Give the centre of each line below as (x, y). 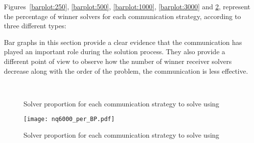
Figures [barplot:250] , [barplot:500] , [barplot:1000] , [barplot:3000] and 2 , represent (127, 6)
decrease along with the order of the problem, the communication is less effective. (126, 71)
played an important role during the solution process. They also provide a (115, 51)
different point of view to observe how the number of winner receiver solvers (118, 61)
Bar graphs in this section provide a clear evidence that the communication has (123, 42)
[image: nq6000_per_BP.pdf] (69, 119)
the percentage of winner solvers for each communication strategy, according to (123, 16)
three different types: (35, 26)
